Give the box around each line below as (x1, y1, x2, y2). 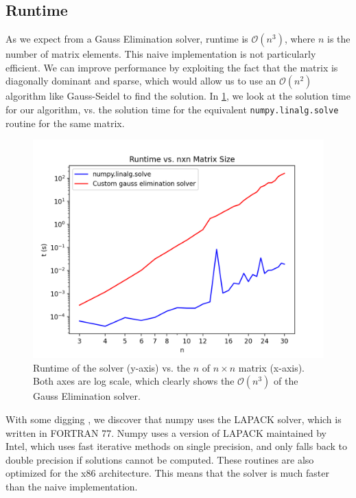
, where (284, 32, 316, 46)
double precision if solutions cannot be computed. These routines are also (5, 452, 314, 466)
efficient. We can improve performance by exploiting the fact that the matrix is (5, 60, 338, 74)
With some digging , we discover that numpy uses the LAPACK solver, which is (5, 412, 342, 427)
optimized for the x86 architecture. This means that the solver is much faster (5, 466, 329, 480)
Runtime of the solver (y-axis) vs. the (33, 360, 191, 374)
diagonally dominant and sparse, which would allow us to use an (5, 73, 276, 88)
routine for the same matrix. (5, 115, 125, 130)
